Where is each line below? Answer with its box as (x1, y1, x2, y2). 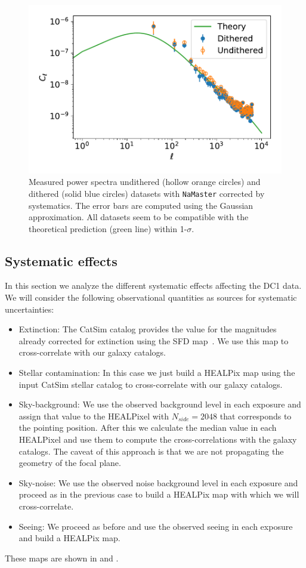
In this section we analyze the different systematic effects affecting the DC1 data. (5, 279, 302, 292)
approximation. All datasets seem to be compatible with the (29, 211, 249, 223)
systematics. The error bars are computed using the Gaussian (29, 199, 254, 211)
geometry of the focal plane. (18, 456, 121, 469)
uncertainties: (5, 302, 54, 315)
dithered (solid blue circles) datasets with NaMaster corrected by (29, 187, 265, 199)
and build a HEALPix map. (18, 532, 120, 544)
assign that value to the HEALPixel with (18, 409, 169, 422)
